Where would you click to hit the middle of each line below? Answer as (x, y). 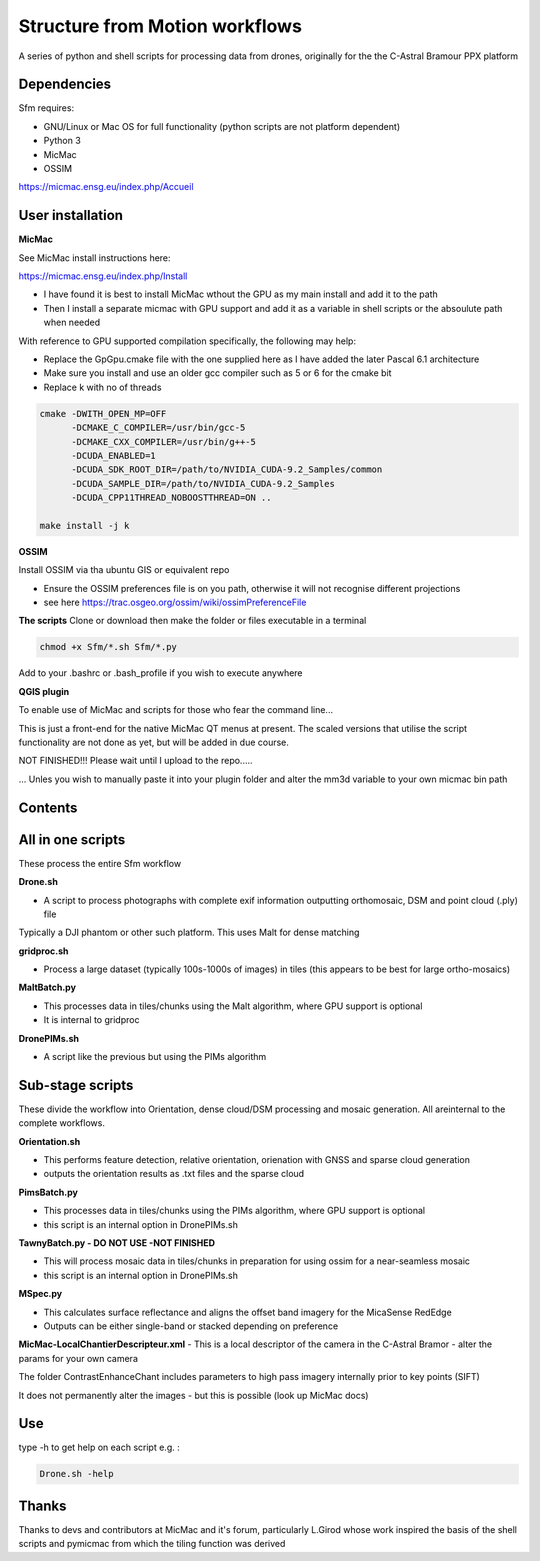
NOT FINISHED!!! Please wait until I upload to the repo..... (136, 761)
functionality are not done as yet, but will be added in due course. (154, 742)
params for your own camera (78, 1358)
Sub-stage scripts (76, 1085)
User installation (71, 215)
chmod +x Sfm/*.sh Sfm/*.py (108, 647)
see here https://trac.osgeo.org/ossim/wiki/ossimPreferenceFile (175, 602)
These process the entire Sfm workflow (100, 863)
